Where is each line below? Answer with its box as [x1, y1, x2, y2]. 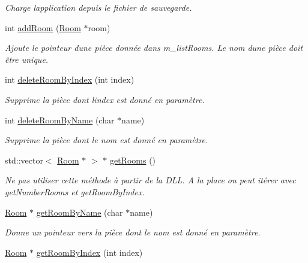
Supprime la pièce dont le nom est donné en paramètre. [5, 134, 208, 146]
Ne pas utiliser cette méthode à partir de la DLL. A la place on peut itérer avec [5, 174, 296, 186]
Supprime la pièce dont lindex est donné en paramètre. [5, 93, 205, 105]
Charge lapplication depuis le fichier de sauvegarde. [5, 1, 192, 13]
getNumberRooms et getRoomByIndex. [5, 185, 145, 198]
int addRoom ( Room [5, 21, 81, 34]
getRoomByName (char [36, 205, 123, 218]
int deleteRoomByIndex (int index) [5, 73, 134, 86]
